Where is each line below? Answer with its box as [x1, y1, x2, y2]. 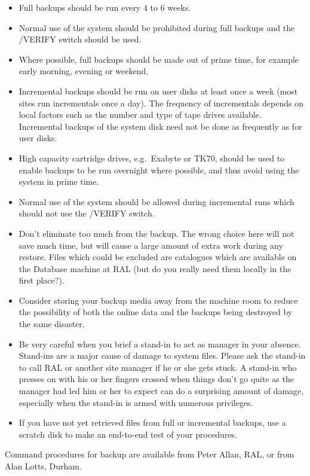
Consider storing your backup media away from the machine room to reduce [19, 294, 298, 306]
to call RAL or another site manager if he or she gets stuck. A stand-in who [19, 361, 297, 373]
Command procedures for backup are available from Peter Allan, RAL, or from [5, 448, 294, 460]
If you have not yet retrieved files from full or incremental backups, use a [19, 416, 286, 429]
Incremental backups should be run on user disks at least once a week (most [19, 84, 298, 97]
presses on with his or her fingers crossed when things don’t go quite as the [19, 373, 294, 385]
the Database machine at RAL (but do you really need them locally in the [19, 262, 291, 274]
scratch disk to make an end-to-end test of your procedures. [19, 428, 238, 440]
